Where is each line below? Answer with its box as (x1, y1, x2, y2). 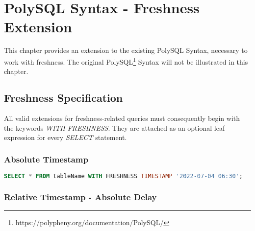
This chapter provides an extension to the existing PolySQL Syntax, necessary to (4, 45, 248, 55)
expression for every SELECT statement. (4, 132, 127, 142)
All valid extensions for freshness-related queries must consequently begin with (4, 113, 240, 123)
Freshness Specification (4, 90, 123, 105)
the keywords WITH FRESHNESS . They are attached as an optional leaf (4, 122, 225, 133)
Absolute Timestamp (4, 153, 88, 165)
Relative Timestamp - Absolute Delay (4, 190, 157, 203)
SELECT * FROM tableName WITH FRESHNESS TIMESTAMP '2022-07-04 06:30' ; (4, 172, 243, 180)
